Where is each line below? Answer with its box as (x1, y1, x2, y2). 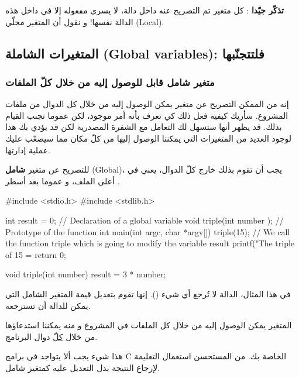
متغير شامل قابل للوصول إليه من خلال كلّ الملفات (5, 74, 215, 89)
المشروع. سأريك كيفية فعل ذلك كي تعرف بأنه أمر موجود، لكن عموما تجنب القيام (5, 109, 288, 121)
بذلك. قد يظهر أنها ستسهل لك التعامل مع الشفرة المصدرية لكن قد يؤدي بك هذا (5, 121, 282, 133)
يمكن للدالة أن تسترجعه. (5, 299, 91, 311)
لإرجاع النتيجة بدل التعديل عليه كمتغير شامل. (5, 361, 160, 373)
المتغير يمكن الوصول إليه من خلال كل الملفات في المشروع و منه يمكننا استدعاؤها (5, 319, 292, 331)
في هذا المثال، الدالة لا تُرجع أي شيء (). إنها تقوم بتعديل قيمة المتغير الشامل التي (5, 287, 291, 300)
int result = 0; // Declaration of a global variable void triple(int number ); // (5, 214, 284, 226)
